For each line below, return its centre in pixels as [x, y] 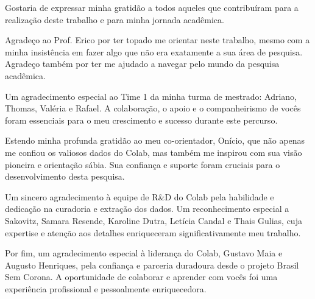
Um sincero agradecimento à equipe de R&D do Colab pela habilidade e [140, 196]
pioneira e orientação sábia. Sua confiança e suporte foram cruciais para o [143, 164]
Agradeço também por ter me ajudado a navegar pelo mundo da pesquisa [142, 64]
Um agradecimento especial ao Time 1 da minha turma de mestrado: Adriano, [151, 96]
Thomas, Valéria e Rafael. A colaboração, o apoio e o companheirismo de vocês [153, 108]
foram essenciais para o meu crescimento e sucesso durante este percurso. [141, 120]
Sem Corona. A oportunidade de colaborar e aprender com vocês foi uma [141, 277]
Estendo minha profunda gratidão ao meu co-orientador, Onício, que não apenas [155, 140]
